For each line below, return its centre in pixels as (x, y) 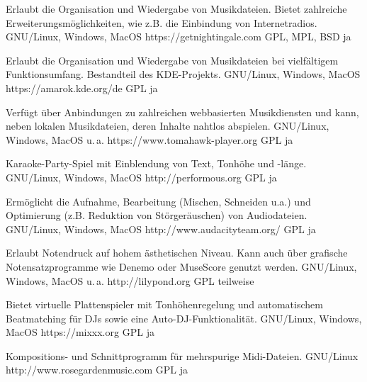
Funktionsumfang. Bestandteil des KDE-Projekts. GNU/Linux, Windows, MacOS (183, 74)
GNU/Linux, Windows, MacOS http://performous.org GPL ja (141, 177)
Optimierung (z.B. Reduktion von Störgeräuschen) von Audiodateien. (157, 215)
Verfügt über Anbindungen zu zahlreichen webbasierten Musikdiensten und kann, (182, 112)
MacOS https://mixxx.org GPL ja (80, 332)
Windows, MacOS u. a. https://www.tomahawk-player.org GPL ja (149, 139)
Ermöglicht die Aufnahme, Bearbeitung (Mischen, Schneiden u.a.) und (158, 201)
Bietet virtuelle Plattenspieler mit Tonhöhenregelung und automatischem (164, 304)
